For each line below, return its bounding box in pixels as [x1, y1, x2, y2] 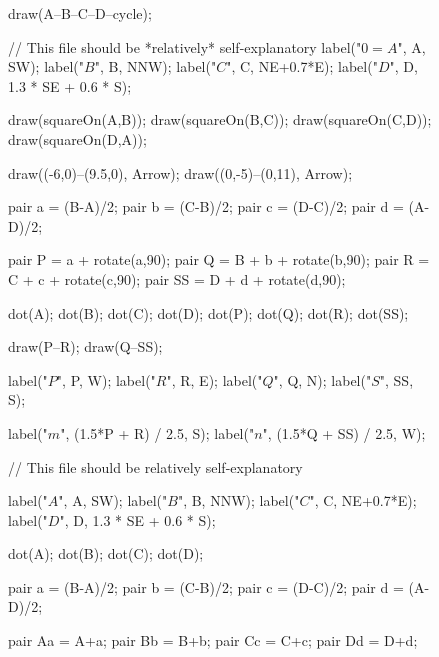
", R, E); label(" [166, 369, 263, 390]
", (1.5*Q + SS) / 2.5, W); [262, 422, 426, 443]
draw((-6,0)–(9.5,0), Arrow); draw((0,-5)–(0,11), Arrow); [8, 162, 353, 183]
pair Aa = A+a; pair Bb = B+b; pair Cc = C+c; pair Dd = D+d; [8, 630, 418, 651]
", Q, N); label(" [273, 369, 372, 390]
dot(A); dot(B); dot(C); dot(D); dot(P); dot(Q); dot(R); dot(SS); [8, 302, 409, 323]
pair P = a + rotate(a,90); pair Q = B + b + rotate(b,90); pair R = [8, 249, 430, 270]
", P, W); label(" [56, 369, 156, 390]
